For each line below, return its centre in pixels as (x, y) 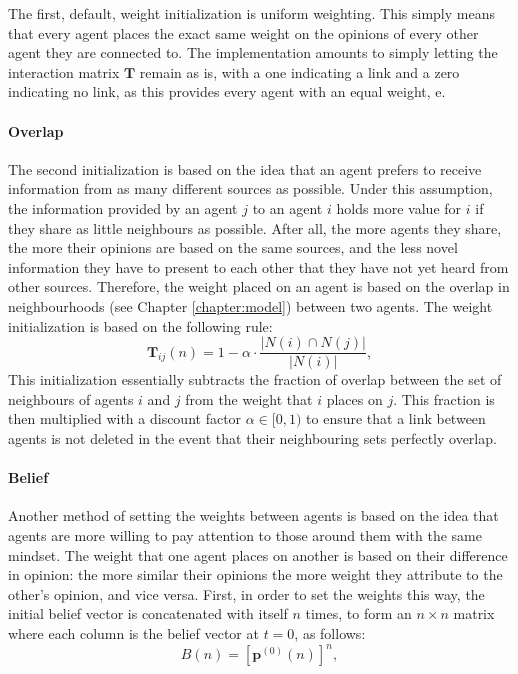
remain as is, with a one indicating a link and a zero (299, 71)
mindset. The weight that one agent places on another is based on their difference (258, 554)
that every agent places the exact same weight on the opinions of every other (243, 32)
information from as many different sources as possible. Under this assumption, (250, 188)
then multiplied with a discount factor (125, 418)
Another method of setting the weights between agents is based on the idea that (253, 515)
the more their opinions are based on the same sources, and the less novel (233, 247)
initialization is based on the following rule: (140, 325)
